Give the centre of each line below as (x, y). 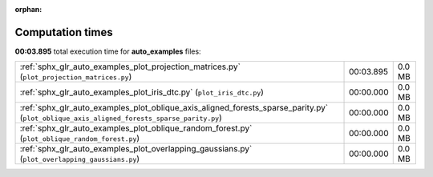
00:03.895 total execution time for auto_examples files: (108, 51)
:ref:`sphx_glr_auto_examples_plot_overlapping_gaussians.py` (136, 149)
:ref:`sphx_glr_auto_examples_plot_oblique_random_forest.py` (136, 128)
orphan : (28, 9)
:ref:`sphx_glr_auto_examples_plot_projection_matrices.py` (130, 66)
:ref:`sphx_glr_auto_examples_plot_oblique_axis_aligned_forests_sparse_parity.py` (174, 108)
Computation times (64, 32)
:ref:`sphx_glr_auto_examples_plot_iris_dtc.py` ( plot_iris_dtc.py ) (142, 92)
